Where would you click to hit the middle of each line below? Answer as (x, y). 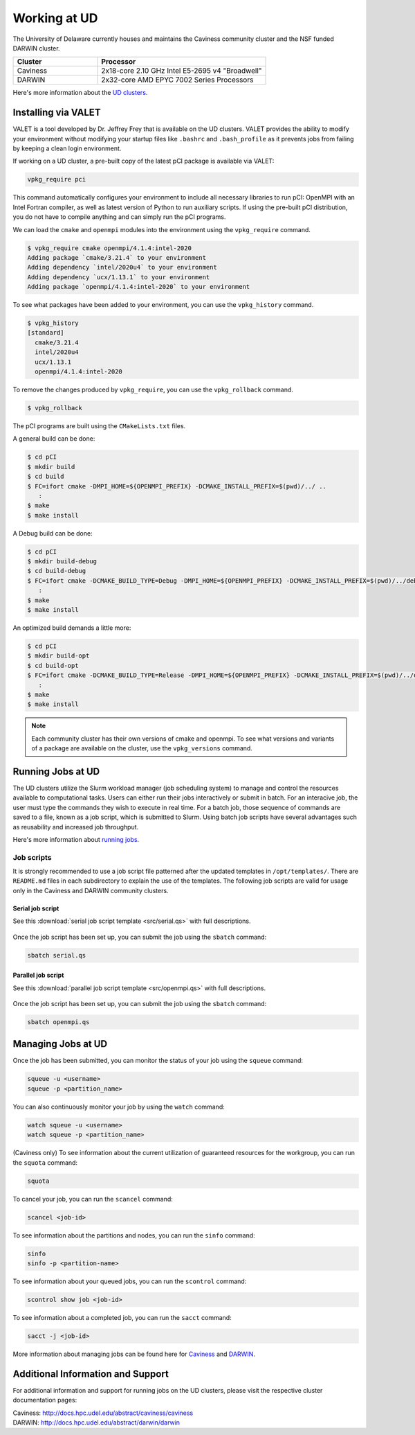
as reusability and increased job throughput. (76, 827)
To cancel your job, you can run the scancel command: (93, 1199)
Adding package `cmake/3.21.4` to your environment (117, 257)
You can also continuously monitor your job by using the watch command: (119, 1107)
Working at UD (55, 18)
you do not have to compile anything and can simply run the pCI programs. (119, 217)
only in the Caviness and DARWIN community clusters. (91, 890)
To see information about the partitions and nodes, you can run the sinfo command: (134, 1235)
